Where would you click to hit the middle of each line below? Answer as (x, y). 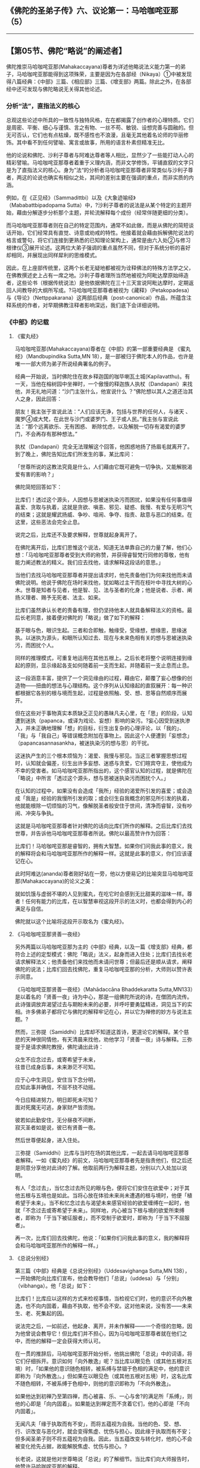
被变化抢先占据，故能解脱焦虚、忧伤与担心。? (71, 1446)
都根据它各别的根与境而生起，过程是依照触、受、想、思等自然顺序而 (98, 693)
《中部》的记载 (28, 322)
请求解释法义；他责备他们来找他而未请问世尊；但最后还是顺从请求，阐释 (103, 962)
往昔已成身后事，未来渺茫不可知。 (57, 1067)
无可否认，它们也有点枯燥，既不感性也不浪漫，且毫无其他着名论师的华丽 (95, 135)
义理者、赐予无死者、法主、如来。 (62, 598)
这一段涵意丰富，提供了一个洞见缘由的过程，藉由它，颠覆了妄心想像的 (101, 678)
